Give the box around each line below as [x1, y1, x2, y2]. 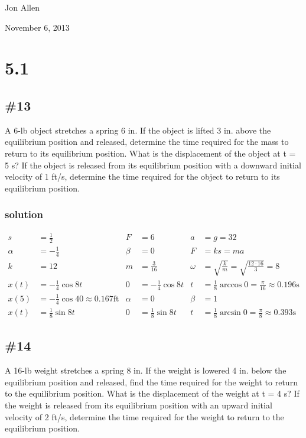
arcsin [219, 309, 241, 317]
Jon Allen [5, 1, 40, 13]
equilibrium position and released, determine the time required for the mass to [5, 135, 289, 148]
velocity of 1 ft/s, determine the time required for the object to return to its [5, 170, 280, 183]
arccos [219, 281, 242, 290]
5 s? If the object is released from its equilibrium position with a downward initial [5, 158, 301, 171]
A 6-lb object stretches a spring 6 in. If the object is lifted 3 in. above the [5, 124, 271, 136]
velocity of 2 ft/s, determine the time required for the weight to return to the [5, 410, 284, 423]
